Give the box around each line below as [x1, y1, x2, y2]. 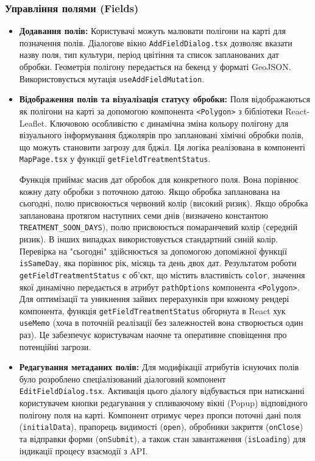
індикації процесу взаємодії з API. [19, 444, 148, 457]
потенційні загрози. [19, 340, 91, 353]
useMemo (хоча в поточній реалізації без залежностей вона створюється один [19, 316, 303, 329]
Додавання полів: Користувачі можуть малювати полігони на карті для [19, 24, 286, 37]
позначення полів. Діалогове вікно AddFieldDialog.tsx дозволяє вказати [19, 36, 292, 49]
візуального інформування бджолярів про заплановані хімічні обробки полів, [19, 128, 304, 141]
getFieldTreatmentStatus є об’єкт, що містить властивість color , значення [19, 268, 305, 281]
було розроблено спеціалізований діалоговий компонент [19, 372, 226, 385]
